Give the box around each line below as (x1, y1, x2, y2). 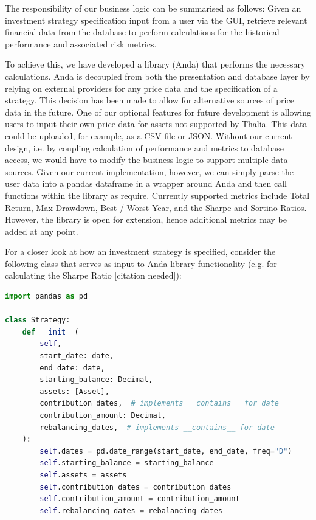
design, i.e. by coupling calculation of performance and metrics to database (5, 141, 284, 154)
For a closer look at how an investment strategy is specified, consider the (5, 245, 276, 258)
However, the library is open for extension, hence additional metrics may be (5, 213, 287, 226)
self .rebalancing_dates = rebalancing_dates (39, 506, 222, 515)
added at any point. (5, 224, 78, 237)
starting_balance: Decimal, (39, 375, 153, 384)
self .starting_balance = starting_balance (39, 459, 214, 468)
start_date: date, (39, 352, 114, 361)
